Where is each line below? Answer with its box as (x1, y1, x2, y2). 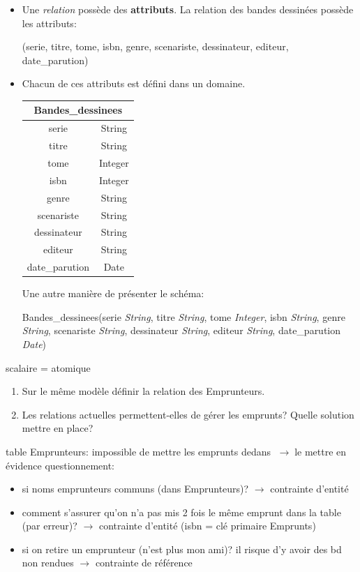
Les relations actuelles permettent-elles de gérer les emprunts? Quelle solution (22, 407, 354, 421)
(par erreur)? (22, 518, 77, 533)
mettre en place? (22, 421, 93, 435)
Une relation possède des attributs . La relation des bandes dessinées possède (22, 2, 354, 16)
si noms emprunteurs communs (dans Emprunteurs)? (22, 481, 249, 496)
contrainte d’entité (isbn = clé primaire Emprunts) (98, 518, 316, 533)
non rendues (22, 555, 74, 570)
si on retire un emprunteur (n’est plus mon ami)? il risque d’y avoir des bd (22, 541, 342, 556)
